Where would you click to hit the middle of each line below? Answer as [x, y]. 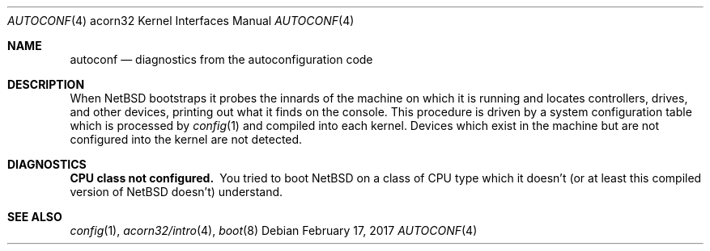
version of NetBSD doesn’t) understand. [176, 192]
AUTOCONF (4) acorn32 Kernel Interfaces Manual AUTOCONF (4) [181, 21]
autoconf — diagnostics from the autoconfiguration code [221, 59]
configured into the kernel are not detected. [186, 139]
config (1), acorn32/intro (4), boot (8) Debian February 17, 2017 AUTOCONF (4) [274, 230]
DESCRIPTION [46, 84]
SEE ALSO [35, 217]
